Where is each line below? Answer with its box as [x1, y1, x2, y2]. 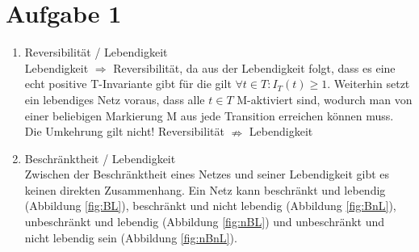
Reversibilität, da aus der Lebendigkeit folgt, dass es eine [113, 59, 396, 76]
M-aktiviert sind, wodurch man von [237, 90, 413, 107]
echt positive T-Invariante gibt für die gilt [24, 75, 232, 92]
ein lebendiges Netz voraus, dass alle [24, 90, 205, 107]
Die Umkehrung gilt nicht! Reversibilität [24, 123, 224, 140]
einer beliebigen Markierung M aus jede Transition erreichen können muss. [24, 107, 394, 124]
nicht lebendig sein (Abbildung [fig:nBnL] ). [24, 229, 237, 246]
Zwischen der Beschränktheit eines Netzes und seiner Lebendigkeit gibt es [24, 166, 390, 183]
